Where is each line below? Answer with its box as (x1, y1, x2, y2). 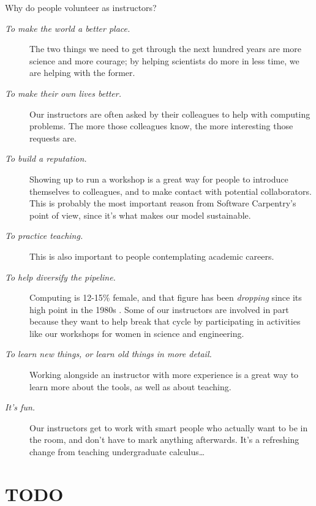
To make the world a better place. (5, 21, 130, 34)
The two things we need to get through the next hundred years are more (29, 42, 302, 55)
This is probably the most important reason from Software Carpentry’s (29, 197, 296, 210)
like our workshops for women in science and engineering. (29, 327, 244, 339)
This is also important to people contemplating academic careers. (29, 249, 274, 262)
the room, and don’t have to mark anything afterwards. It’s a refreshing (29, 433, 299, 446)
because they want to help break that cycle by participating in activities (29, 315, 301, 328)
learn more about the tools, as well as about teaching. (29, 380, 231, 393)
